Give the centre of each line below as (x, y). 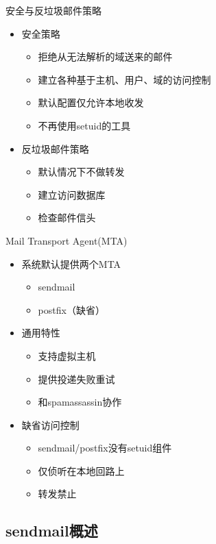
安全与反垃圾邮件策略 (53, 10)
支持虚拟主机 (67, 355)
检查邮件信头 (67, 218)
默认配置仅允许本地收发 (91, 102)
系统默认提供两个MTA (71, 263)
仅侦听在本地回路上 (81, 470)
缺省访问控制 (50, 424)
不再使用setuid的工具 (84, 125)
